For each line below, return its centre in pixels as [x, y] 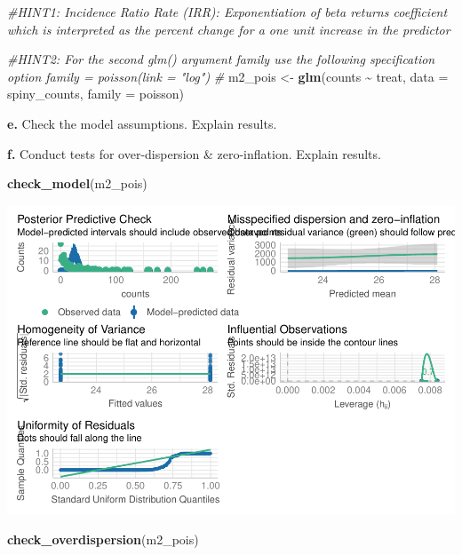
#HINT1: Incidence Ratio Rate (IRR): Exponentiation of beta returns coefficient [227, 12]
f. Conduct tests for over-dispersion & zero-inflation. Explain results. [194, 153]
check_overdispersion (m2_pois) [103, 539]
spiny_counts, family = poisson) [96, 94]
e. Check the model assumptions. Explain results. [142, 123]
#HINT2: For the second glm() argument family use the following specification [221, 59]
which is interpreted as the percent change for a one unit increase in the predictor [229, 29]
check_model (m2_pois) [77, 183]
